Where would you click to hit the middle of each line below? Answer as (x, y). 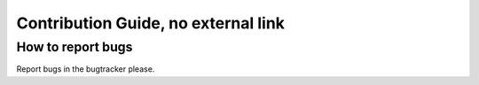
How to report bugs (75, 47)
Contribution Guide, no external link (151, 23)
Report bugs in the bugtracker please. (86, 69)
